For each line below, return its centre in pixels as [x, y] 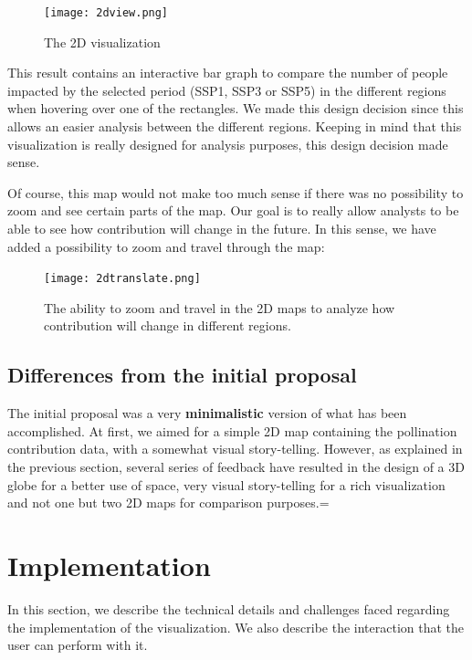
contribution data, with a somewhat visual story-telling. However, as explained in [235, 449]
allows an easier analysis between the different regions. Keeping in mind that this [235, 126]
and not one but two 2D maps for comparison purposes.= [168, 503]
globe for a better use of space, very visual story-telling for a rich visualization [226, 484]
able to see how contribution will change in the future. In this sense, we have [222, 228]
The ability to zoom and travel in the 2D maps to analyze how [220, 307]
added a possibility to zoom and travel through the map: [166, 246]
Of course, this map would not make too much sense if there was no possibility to [236, 192]
